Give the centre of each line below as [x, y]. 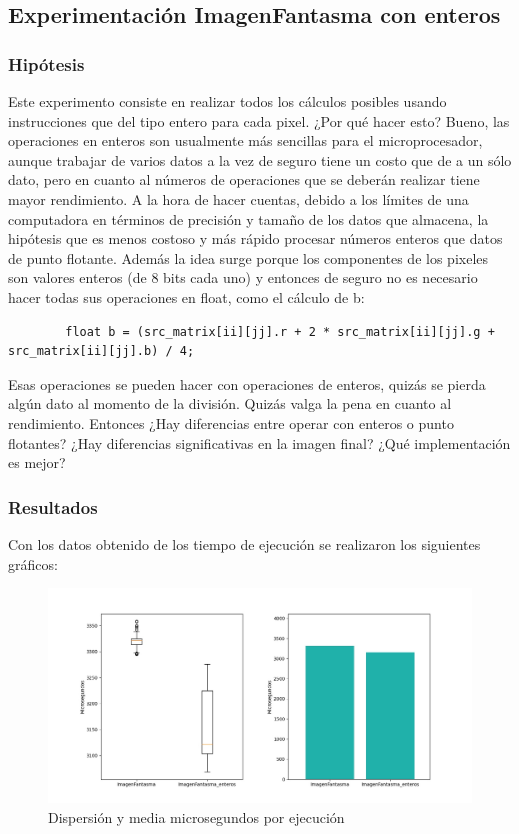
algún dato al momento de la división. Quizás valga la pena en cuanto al [230, 403]
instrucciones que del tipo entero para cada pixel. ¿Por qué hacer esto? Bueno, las [259, 120]
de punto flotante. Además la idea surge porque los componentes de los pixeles [248, 257]
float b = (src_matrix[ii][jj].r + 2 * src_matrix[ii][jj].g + [280, 331]
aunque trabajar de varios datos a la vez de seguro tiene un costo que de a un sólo [260, 159]
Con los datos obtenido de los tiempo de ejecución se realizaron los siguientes [244, 543]
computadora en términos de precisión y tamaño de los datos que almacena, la [248, 218]
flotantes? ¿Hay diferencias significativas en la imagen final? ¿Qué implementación [259, 442]
